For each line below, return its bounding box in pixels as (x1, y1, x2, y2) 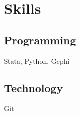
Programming (4, 32, 76, 47)
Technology (4, 80, 63, 95)
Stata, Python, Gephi (4, 55, 70, 66)
